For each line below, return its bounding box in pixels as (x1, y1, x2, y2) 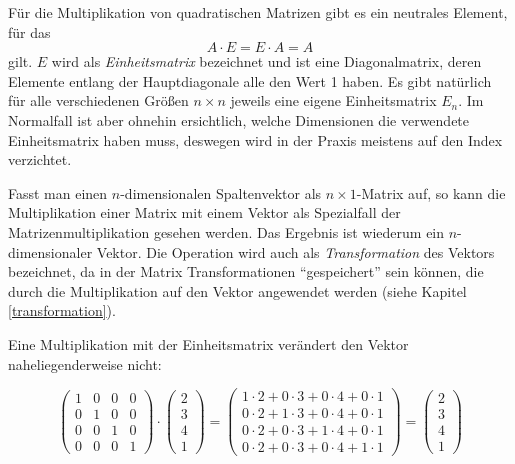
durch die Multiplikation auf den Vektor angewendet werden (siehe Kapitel (8, 280, 467, 301)
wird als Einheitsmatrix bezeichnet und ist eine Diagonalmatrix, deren (51, 51, 482, 72)
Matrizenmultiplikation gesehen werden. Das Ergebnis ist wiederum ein (8, 221, 445, 242)
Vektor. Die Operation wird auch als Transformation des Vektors (96, 241, 495, 262)
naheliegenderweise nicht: (8, 353, 162, 374)
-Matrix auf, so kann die (356, 182, 506, 203)
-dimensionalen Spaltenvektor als (120, 182, 322, 203)
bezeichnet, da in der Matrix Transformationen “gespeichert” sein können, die (8, 261, 484, 282)
